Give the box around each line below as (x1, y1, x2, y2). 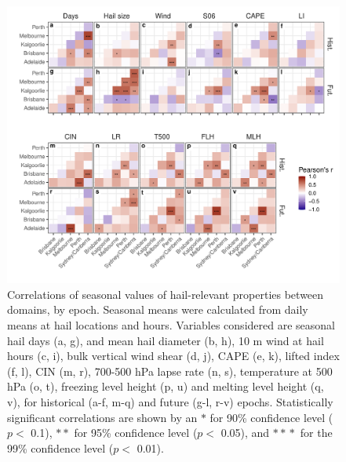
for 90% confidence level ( (209, 409, 333, 425)
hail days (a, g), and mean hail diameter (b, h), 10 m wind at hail (7, 332, 324, 348)
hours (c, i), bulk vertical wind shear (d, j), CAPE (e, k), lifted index (7, 347, 340, 364)
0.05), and (220, 424, 270, 441)
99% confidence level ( (7, 439, 114, 456)
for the (300, 424, 333, 441)
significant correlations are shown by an (7, 409, 198, 425)
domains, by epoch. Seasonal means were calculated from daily (7, 301, 308, 318)
